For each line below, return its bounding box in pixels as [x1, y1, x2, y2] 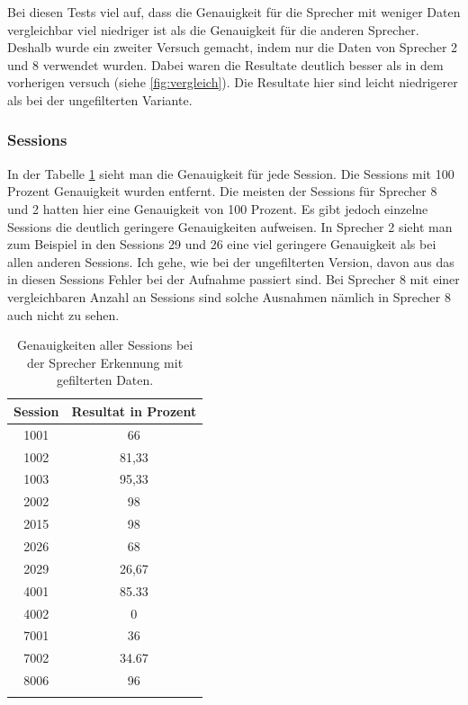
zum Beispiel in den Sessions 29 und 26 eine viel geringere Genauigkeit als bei [7, 235, 436, 254]
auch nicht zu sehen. [7, 305, 120, 324]
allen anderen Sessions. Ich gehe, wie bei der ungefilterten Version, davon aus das [7, 252, 454, 271]
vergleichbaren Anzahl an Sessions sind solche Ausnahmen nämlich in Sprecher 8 [7, 287, 451, 306]
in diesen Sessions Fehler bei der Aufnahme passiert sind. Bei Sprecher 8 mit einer [7, 270, 460, 289]
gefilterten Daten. [57, 370, 154, 389]
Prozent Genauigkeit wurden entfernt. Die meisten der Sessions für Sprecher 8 [7, 182, 437, 201]
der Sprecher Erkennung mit [27, 352, 184, 371]
